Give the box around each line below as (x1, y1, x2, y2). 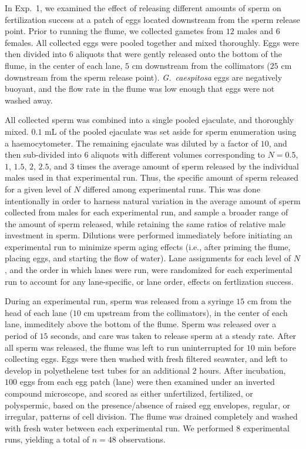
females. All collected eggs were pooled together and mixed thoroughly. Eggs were (5, 36, 300, 48)
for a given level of (5, 182, 71, 195)
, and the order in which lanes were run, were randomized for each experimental (5, 264, 292, 276)
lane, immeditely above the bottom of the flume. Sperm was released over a (5, 318, 277, 330)
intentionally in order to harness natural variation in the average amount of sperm (5, 194, 301, 207)
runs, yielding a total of (5, 433, 90, 445)
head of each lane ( (5, 306, 73, 318)
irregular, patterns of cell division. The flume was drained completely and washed (5, 410, 298, 423)
